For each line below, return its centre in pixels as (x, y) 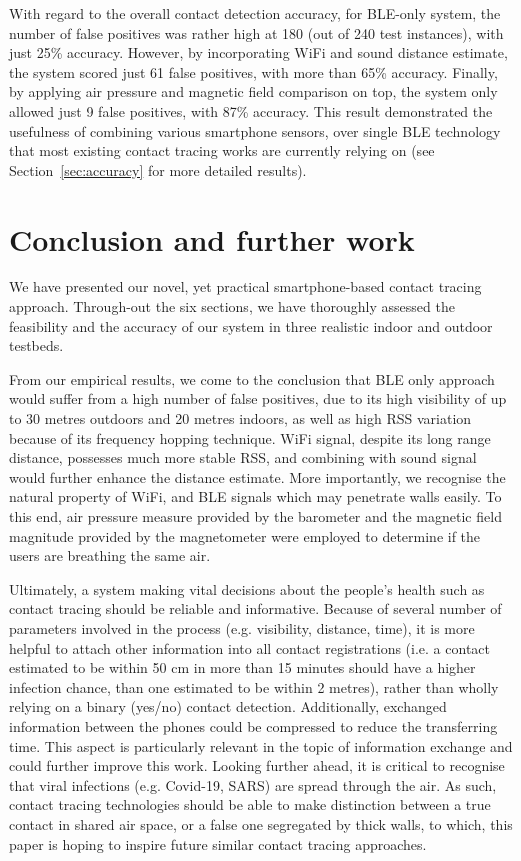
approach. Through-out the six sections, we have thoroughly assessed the (232, 306)
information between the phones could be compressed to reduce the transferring (253, 725)
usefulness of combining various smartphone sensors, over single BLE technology (255, 130)
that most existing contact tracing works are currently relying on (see (222, 150)
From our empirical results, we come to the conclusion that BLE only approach (252, 378)
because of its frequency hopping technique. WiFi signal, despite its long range (250, 437)
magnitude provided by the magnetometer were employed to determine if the (245, 535)
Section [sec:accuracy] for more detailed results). (158, 169)
